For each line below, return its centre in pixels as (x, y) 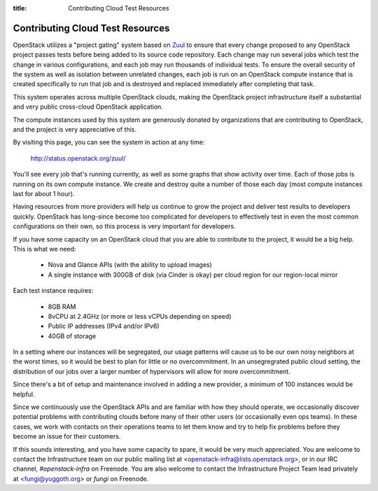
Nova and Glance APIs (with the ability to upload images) (130, 265)
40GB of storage (72, 336)
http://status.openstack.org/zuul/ (78, 158)
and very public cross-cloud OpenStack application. (88, 107)
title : (20, 8)
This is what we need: (44, 249)
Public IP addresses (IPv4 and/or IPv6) (104, 326)
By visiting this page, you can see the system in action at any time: (109, 142)
